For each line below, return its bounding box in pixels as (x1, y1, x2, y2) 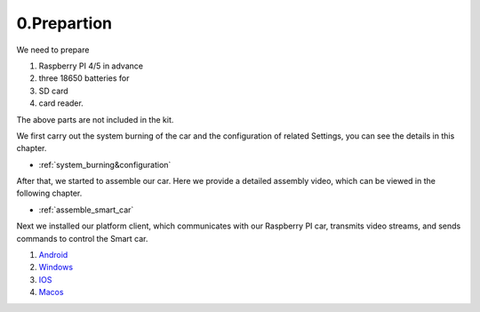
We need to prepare (16, 44, 90, 55)
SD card (38, 85, 68, 96)
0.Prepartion (16, 13, 113, 33)
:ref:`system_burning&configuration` (38, 159, 172, 170)
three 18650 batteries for (38, 73, 130, 84)
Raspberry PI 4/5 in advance (38, 60, 144, 71)
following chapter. (16, 188, 83, 199)
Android (38, 250, 68, 260)
